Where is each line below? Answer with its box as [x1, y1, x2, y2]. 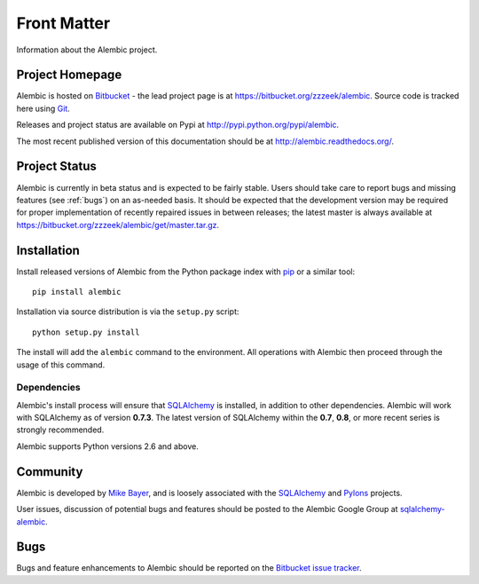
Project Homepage [16, 67, 122, 83]
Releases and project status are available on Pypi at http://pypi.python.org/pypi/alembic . [16, 120, 340, 130]
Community [16, 464, 83, 479]
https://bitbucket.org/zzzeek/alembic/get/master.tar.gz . [16, 219, 220, 230]
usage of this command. [16, 359, 106, 370]
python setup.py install [32, 327, 140, 337]
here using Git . [16, 103, 70, 114]
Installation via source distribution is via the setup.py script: [16, 306, 239, 317]
